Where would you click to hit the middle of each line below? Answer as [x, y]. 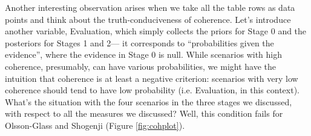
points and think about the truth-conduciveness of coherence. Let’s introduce [148, 19]
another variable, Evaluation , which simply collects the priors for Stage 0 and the [156, 31]
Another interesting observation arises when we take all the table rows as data [150, 7]
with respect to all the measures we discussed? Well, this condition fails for [144, 113]
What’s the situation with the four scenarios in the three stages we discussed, [149, 101]
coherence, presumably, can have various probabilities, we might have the [140, 66]
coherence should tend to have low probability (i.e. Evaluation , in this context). [152, 90]
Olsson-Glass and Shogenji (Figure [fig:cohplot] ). [95, 125]
